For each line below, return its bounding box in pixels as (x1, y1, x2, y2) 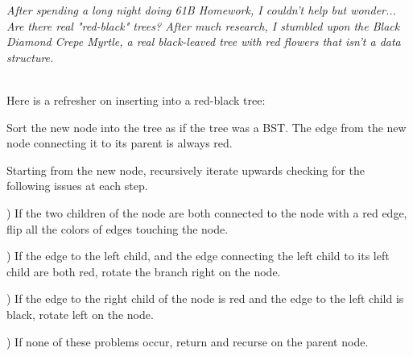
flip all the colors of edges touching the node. (6, 220, 229, 237)
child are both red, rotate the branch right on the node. (6, 263, 281, 279)
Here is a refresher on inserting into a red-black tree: (6, 91, 266, 108)
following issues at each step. (6, 177, 148, 194)
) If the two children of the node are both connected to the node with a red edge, (6, 204, 407, 221)
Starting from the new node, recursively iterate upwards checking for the (6, 161, 365, 178)
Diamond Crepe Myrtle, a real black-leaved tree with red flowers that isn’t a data (6, 33, 401, 50)
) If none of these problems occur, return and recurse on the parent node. (6, 333, 369, 350)
